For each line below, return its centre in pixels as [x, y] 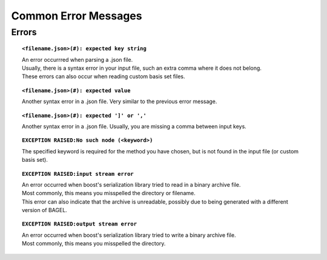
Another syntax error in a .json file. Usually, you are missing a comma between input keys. [134, 126]
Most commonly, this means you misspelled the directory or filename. [109, 193]
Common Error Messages [77, 16]
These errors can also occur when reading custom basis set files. [104, 76]
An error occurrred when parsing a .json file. [78, 59]
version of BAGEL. [45, 210]
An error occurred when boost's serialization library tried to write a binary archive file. [129, 235]
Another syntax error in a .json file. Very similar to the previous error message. [120, 102]
